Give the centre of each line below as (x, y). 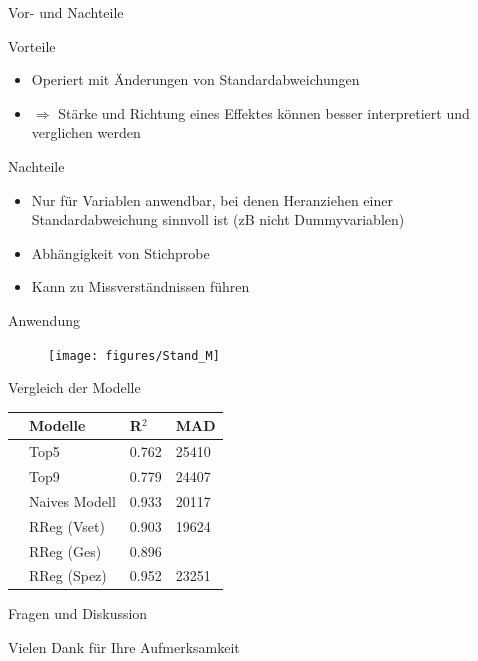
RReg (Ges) (65, 550)
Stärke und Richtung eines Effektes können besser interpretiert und (264, 112)
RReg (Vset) (67, 525)
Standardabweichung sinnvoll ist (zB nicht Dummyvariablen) (218, 219)
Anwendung (44, 319)
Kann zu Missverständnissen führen (140, 286)
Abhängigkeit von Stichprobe (120, 252)
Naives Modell (72, 500)
